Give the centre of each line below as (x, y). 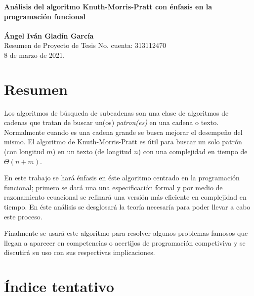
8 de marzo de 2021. (34, 55)
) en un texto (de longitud (92, 151)
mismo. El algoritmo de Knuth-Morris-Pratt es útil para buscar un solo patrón (123, 142)
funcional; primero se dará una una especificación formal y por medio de (113, 187)
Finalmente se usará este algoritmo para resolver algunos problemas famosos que (126, 233)
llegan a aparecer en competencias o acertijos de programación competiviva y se (125, 242)
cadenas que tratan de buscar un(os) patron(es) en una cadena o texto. (111, 122)
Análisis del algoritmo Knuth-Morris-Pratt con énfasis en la (108, 6)
